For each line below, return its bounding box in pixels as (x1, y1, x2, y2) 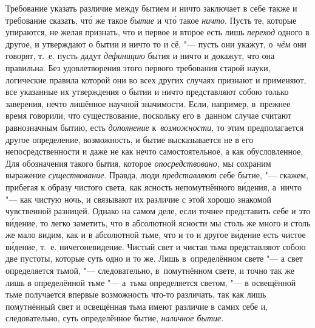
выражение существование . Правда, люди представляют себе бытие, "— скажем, (5, 169, 308, 181)
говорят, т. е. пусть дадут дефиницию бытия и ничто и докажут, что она (5, 49, 275, 62)
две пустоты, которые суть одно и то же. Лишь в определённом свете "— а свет (5, 252, 303, 265)
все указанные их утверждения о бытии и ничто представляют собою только (5, 85, 289, 98)
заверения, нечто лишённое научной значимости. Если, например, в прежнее (5, 97, 291, 110)
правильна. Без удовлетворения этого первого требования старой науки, (5, 61, 271, 74)
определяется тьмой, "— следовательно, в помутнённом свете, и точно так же (5, 264, 294, 277)
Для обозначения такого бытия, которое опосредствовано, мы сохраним (5, 156, 271, 169)
